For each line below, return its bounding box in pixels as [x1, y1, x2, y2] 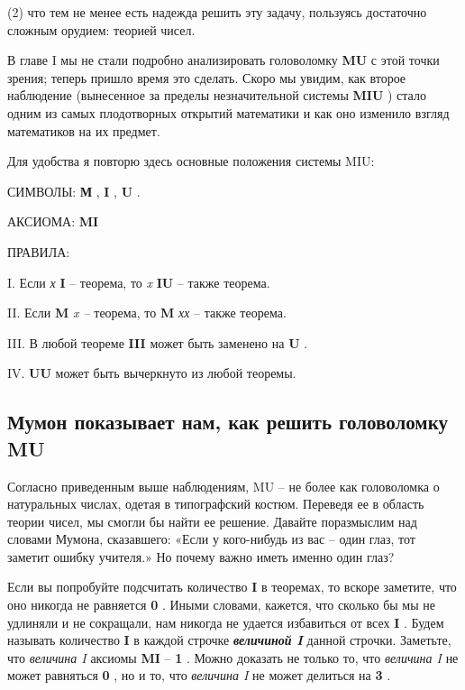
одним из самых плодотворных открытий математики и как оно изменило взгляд [7, 103, 450, 122]
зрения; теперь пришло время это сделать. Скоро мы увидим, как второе [7, 68, 406, 87]
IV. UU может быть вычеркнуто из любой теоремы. [7, 363, 296, 382]
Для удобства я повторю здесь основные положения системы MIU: [7, 152, 375, 170]
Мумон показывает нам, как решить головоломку [7, 408, 448, 436]
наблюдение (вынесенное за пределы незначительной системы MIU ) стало [7, 86, 426, 105]
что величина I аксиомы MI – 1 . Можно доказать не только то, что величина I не [7, 648, 459, 667]
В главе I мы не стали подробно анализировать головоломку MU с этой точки [7, 51, 440, 69]
